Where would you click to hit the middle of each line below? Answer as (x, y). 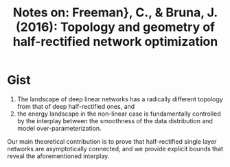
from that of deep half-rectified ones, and (76, 106)
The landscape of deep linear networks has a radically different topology (120, 99)
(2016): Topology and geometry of (115, 27)
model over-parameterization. (59, 128)
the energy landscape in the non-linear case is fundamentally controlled (119, 114)
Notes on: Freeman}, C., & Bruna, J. (115, 13)
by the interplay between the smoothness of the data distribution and (115, 120)
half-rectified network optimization (115, 42)
